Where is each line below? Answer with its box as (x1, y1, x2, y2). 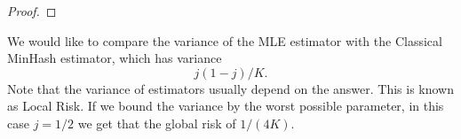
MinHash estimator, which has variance (7, 49, 222, 67)
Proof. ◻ (7, 2, 57, 19)
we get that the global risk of (77, 113, 236, 132)
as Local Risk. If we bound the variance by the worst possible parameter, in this (7, 97, 444, 115)
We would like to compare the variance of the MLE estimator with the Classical (7, 31, 442, 50)
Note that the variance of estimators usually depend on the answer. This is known (7, 79, 455, 97)
